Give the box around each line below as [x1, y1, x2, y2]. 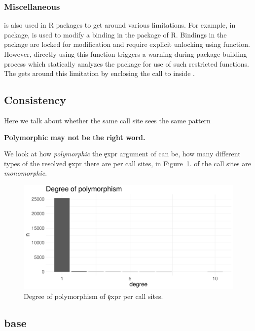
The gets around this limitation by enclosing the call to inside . [4, 68, 195, 78]
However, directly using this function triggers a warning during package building [4, 49, 247, 59]
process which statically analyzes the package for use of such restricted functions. [4, 58, 249, 69]
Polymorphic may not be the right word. [4, 132, 146, 142]
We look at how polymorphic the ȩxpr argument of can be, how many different [4, 148, 241, 159]
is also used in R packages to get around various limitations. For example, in [4, 20, 236, 30]
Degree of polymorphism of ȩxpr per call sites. [24, 291, 163, 301]
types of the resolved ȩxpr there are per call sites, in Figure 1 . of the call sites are [4, 158, 251, 168]
